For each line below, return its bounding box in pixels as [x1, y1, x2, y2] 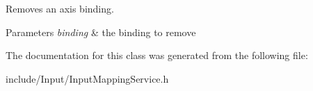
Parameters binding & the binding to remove [6, 24, 196, 39]
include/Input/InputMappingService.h [6, 71, 169, 85]
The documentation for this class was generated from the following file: [6, 48, 308, 63]
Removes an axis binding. [6, 1, 114, 15]
